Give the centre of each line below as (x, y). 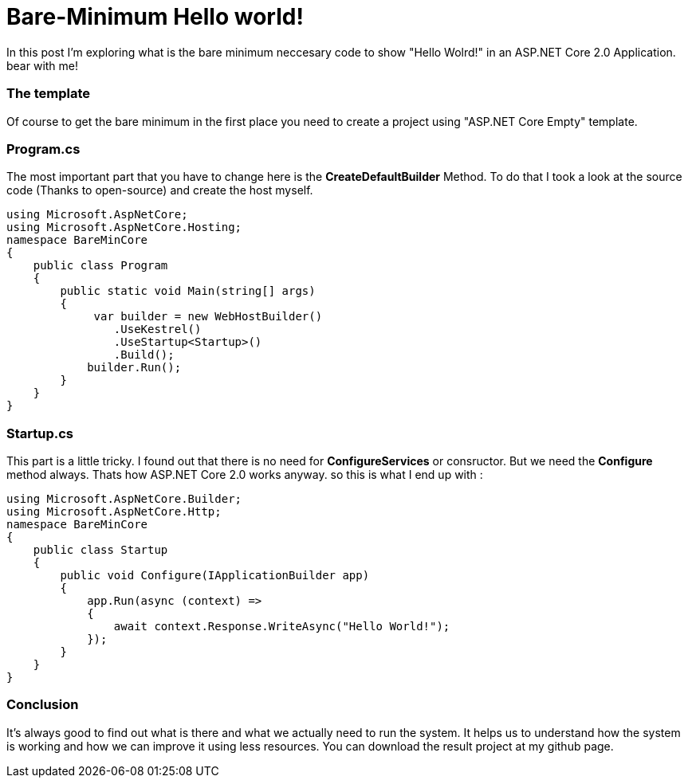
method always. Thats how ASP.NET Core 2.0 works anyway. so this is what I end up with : (245, 474)
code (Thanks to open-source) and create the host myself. (160, 190)
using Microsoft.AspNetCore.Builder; (124, 499)
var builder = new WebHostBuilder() (208, 317)
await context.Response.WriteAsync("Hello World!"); (282, 626)
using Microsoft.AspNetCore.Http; (114, 512)
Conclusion (43, 705)
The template (49, 94)
